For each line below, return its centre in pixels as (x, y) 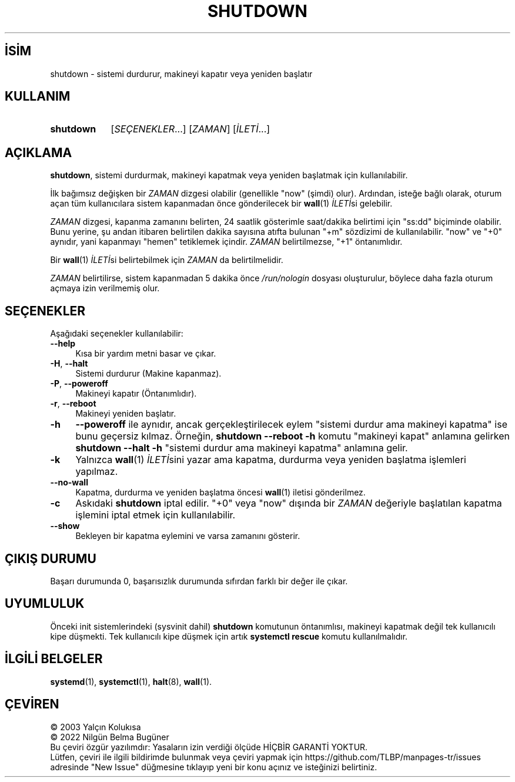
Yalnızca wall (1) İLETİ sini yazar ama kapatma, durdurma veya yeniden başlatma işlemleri (271, 460)
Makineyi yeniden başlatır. (126, 414)
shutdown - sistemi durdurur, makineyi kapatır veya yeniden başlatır (181, 74)
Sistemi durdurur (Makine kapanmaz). (148, 374)
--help (63, 344)
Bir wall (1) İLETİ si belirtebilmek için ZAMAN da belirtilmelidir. (167, 260)
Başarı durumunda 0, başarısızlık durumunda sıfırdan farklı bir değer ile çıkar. (199, 581)
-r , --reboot (73, 404)
